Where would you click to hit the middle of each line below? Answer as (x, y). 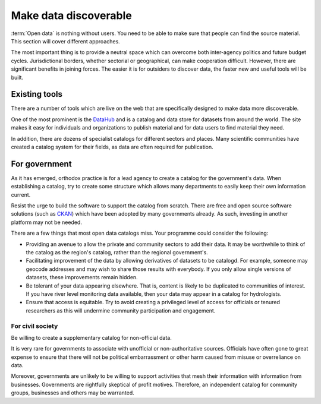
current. (21, 195)
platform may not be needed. (47, 222)
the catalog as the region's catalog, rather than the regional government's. (117, 252)
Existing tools (37, 94)
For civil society (34, 326)
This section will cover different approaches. (65, 41)
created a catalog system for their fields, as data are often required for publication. (112, 147)
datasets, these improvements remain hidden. (82, 277)
